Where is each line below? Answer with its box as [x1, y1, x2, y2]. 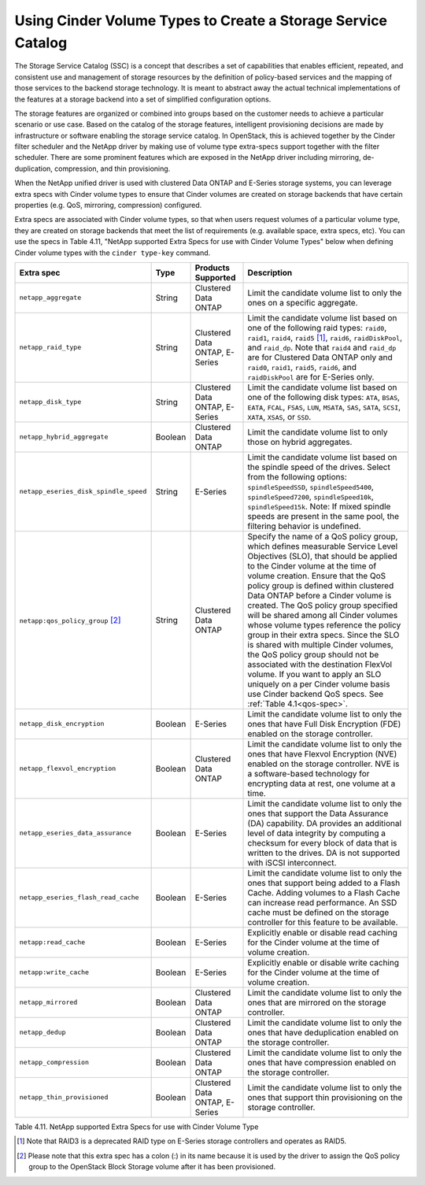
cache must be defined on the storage [247, 906, 390, 917]
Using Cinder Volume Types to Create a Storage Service [14, 12, 388, 29]
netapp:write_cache [19, 968, 90, 976]
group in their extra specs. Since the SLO [247, 629, 400, 640]
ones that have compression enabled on [247, 1057, 397, 1068]
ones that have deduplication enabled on [247, 1027, 399, 1038]
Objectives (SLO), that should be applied [247, 550, 397, 561]
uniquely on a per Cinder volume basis [247, 678, 390, 689]
